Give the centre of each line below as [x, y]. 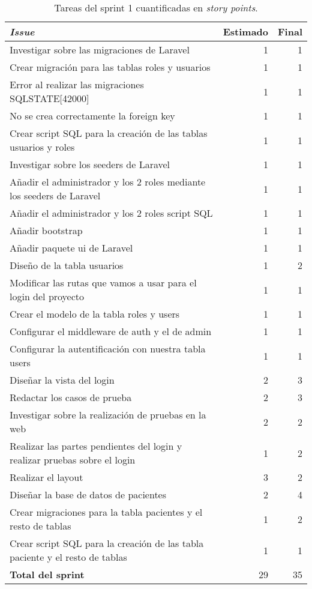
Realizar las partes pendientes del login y [96, 446]
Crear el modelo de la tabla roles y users [95, 314]
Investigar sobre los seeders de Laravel [90, 164]
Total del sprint [47, 574]
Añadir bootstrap [46, 230]
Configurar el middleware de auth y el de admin [111, 331]
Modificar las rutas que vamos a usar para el [103, 282]
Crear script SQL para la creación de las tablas [109, 133]
